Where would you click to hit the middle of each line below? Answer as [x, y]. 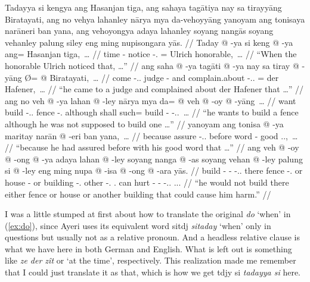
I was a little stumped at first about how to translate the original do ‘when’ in [148, 214]
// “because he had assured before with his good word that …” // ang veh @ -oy [152, 147]
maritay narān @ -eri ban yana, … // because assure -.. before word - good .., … [151, 135]
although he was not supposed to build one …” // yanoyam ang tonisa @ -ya [144, 123]
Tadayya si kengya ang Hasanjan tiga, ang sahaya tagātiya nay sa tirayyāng [143, 7]
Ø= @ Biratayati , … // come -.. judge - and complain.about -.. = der [152, 77]
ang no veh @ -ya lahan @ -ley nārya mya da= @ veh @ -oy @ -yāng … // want [151, 100]
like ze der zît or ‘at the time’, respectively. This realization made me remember [151, 260]
